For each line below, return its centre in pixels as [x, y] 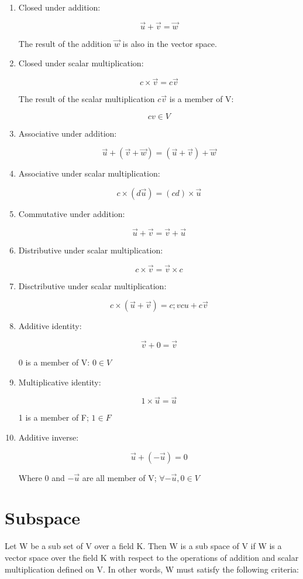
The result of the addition [65, 43]
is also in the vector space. [170, 43]
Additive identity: [50, 326]
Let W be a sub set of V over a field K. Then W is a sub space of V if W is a [143, 546]
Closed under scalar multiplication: [81, 63]
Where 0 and [42, 477]
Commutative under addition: [72, 214]
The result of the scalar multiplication [87, 99]
